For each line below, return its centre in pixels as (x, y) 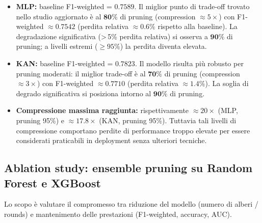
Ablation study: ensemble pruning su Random (128, 168)
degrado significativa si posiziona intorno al (84, 93)
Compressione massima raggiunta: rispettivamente (102, 110)
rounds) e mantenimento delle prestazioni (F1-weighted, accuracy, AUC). (118, 214)
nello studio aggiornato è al (59, 16)
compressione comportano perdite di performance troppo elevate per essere (133, 130)
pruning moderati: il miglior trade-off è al (81, 73)
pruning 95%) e (40, 120)
